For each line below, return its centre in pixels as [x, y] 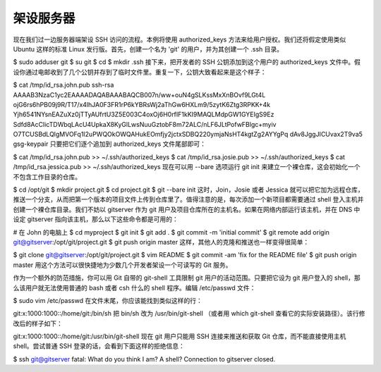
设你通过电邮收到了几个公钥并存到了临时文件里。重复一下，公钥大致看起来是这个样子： [140, 72]
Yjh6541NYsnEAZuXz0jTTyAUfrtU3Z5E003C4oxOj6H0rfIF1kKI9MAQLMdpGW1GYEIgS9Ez [144, 114]
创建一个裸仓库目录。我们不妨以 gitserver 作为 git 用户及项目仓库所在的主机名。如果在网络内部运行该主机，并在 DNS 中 [187, 209]
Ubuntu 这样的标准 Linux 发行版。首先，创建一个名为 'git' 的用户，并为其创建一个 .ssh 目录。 [148, 49]
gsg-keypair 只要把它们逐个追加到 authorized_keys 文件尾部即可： [109, 144]
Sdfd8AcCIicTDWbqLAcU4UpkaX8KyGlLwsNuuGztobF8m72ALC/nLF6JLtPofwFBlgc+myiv [145, 124]
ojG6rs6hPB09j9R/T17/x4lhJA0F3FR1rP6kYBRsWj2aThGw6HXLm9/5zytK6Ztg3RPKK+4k [142, 104]
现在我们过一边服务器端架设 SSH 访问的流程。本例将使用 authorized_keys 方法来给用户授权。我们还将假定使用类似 [179, 39]
